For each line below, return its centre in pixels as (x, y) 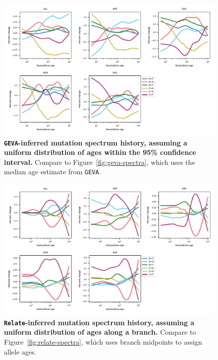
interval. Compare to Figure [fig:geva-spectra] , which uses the (100, 162)
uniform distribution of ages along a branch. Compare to (100, 332)
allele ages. (20, 351)
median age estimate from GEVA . (53, 172)
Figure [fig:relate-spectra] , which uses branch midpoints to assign (103, 341)
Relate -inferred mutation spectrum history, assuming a (99, 322)
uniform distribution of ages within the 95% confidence (100, 152)
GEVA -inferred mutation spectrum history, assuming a (96, 142)
